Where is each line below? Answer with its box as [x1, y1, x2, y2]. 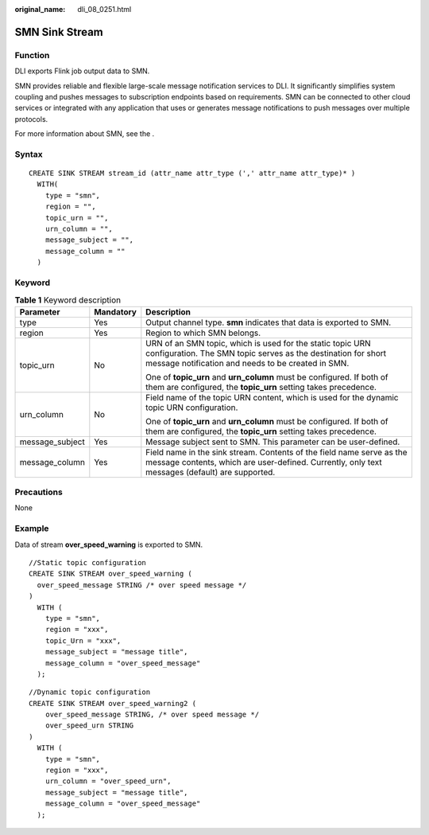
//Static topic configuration [29, 558, 147, 567]
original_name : [14, 5, 66, 14]
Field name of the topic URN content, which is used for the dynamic [145, 392, 399, 403]
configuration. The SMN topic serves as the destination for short [145, 347, 387, 358]
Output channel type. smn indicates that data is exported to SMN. [145, 317, 392, 328]
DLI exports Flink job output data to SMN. [14, 66, 150, 76]
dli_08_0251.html [77, 5, 132, 14]
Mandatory [94, 306, 137, 318]
